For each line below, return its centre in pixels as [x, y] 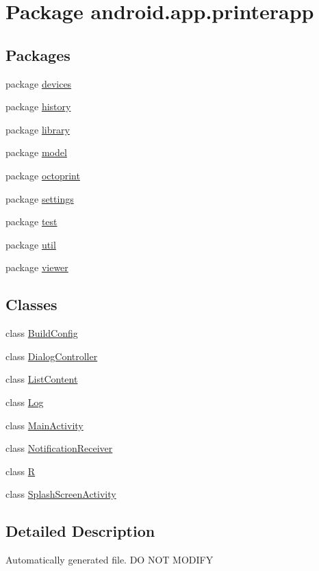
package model [36, 152]
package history [38, 106]
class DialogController [52, 356]
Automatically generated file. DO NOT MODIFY [110, 560]
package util [31, 244]
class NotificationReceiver [59, 448]
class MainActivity [44, 425]
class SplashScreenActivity [61, 494]
